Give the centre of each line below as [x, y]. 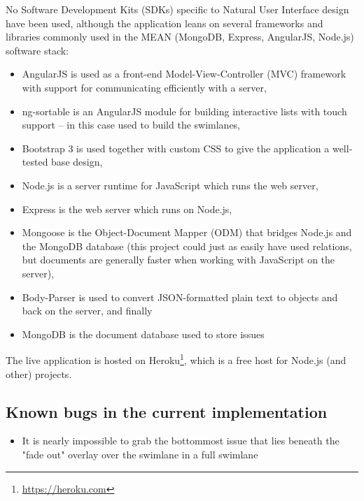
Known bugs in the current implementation [167, 411]
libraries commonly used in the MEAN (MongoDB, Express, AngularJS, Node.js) [180, 37]
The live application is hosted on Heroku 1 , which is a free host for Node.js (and [176, 359]
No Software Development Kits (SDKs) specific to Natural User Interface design [177, 9]
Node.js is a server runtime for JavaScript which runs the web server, [170, 185]
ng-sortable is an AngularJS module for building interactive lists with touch [184, 111]
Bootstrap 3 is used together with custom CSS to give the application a [176, 148]
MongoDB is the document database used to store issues [143, 334]
